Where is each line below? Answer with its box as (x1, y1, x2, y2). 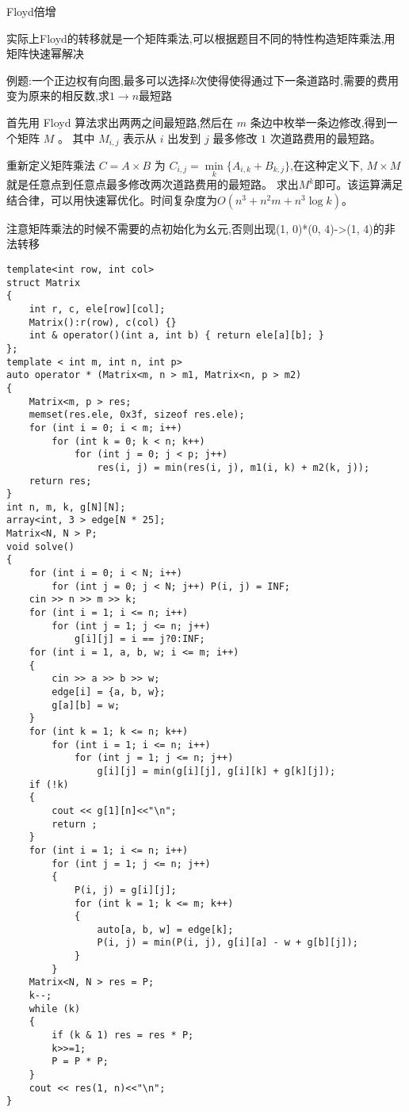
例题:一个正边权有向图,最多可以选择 (6, 71, 190, 88)
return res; (29, 475, 92, 487)
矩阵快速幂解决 (6, 45, 84, 62)
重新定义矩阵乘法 (6, 157, 95, 174)
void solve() (6, 541, 75, 552)
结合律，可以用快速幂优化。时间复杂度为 (6, 191, 217, 208)
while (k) (29, 1003, 81, 1015)
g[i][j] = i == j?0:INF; (74, 633, 205, 645)
